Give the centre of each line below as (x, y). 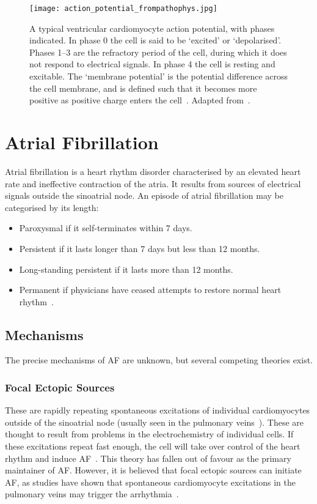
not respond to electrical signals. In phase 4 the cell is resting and (152, 64)
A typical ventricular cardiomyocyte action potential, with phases (152, 28)
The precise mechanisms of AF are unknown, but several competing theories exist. (159, 360)
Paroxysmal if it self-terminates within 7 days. (106, 228)
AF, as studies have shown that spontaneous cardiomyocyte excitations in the (150, 482)
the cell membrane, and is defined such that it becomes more (143, 88)
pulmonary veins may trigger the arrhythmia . (92, 494)
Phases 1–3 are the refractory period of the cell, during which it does (158, 52)
